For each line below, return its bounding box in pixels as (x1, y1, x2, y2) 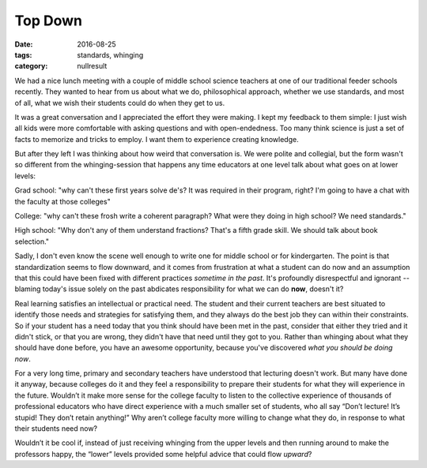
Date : (14, 39, 33, 49)
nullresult (77, 62, 108, 71)
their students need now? (14, 424, 98, 433)
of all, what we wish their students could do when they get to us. (14, 98, 225, 107)
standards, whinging (77, 50, 144, 59)
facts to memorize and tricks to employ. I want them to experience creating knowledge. (14, 134, 300, 144)
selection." (14, 237, 50, 246)
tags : (14, 50, 32, 59)
